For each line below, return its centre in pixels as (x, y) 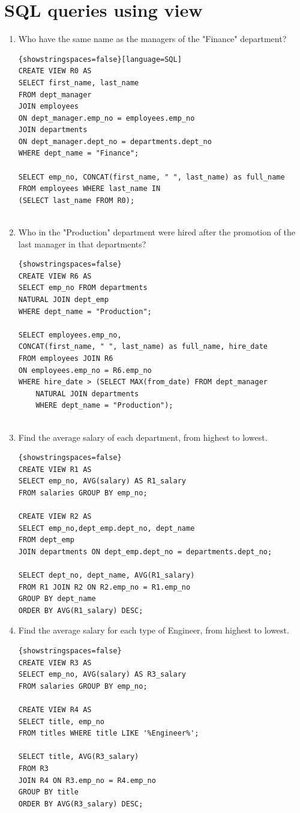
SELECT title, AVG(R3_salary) (79, 757)
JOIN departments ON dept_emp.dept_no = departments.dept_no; (145, 552)
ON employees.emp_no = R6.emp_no (85, 370)
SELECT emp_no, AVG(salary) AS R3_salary (102, 675)
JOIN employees (49, 107)
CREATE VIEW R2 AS (55, 517)
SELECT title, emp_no (61, 721)
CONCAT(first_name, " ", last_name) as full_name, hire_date (143, 347)
